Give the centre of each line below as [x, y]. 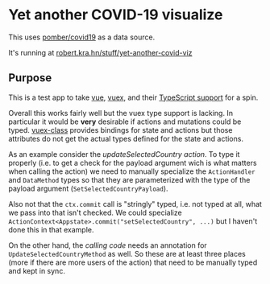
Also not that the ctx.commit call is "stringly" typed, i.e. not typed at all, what [135, 204]
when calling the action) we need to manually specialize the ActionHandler [132, 171]
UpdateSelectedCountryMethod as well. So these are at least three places [127, 253]
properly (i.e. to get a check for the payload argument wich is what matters [133, 163]
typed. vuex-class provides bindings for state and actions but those [120, 130]
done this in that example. [51, 229]
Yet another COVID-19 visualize [116, 15]
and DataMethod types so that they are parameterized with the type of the [129, 179]
